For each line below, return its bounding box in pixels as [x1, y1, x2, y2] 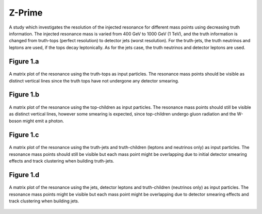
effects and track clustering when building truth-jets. [9, 158, 115, 164]
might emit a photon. [22, 118, 64, 124]
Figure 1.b [9, 90, 40, 99]
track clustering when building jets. [9, 198, 80, 204]
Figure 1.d [9, 170, 40, 179]
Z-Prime [9, 7, 43, 18]
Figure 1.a [9, 57, 39, 66]
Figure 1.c [9, 131, 39, 139]
